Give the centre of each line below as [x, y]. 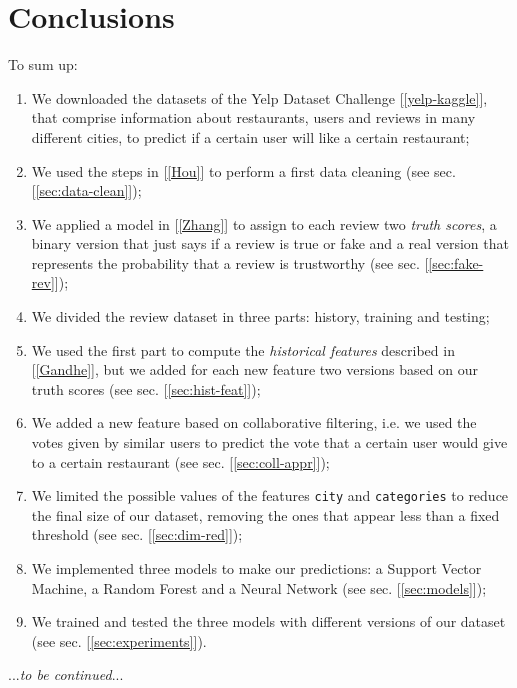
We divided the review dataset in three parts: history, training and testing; [260, 316]
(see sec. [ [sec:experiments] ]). [119, 640]
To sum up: [43, 64]
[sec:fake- [456, 262]
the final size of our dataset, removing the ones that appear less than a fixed [265, 514]
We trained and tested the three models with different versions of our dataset [268, 621]
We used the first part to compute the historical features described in [243, 349]
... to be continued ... [66, 674]
